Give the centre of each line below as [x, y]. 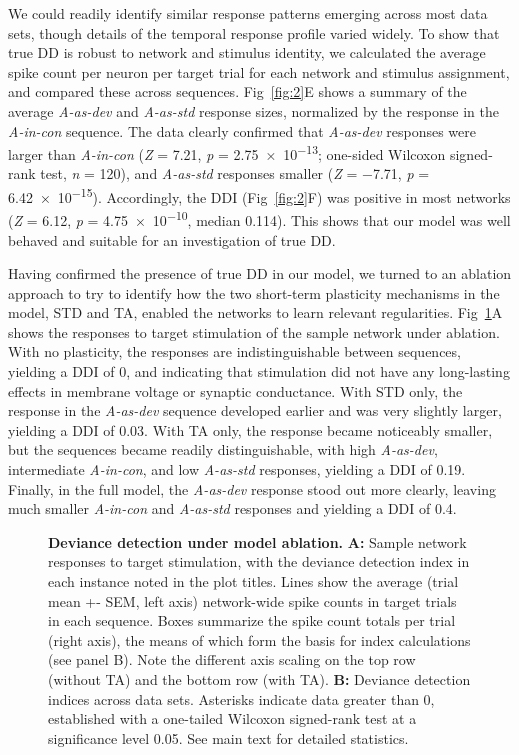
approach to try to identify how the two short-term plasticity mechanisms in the [254, 292]
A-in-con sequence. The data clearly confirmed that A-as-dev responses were [242, 130]
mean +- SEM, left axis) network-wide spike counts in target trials [252, 600]
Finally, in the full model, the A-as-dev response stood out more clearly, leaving [252, 488]
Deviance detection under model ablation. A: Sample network [257, 541]
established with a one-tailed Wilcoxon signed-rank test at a [232, 718]
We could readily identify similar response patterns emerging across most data [248, 13]
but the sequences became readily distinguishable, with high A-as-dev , [223, 449]
